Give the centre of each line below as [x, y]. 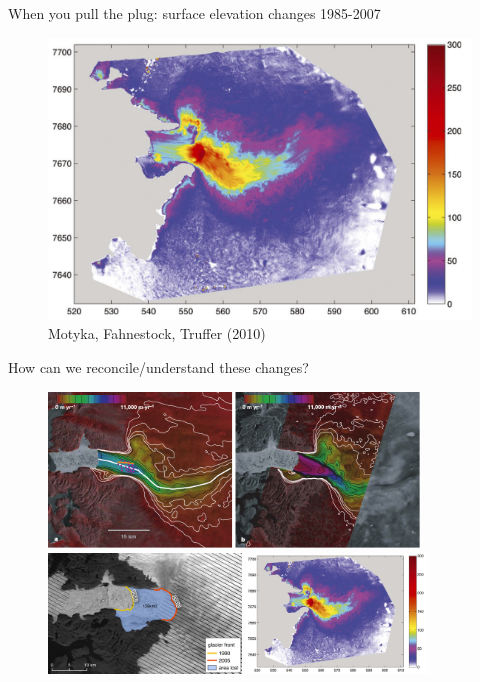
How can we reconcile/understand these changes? [158, 367]
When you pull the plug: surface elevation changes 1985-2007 [194, 13]
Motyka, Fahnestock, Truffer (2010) [157, 333]
